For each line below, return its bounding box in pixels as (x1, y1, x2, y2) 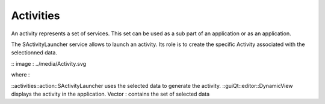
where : (11, 71, 30, 78)
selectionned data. (11, 49, 57, 56)
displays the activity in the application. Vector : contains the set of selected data (11, 90, 210, 97)
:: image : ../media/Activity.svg (11, 60, 87, 67)
